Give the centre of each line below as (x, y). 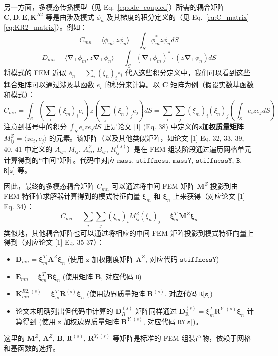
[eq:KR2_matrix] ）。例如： (46, 27)
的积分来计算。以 (132, 85)
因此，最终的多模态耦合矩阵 (49, 186)
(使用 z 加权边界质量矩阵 (79, 321)
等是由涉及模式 (70, 17)
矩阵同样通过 (156, 311)
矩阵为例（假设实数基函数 (212, 85)
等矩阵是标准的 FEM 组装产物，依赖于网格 (182, 338)
